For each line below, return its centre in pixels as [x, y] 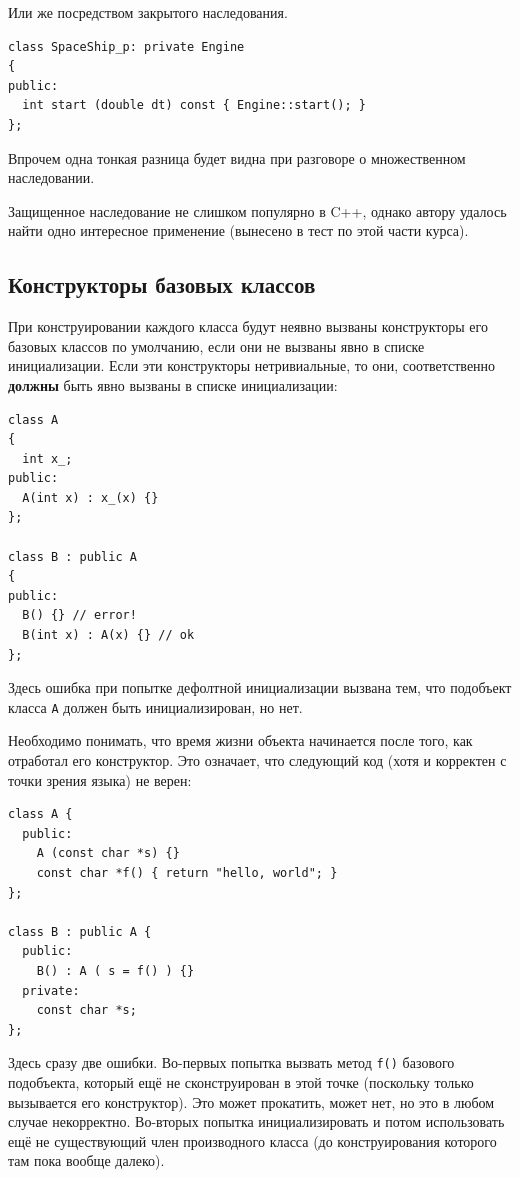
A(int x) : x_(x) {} [90, 497]
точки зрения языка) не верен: [100, 779]
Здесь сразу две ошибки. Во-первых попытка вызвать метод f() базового [231, 1062]
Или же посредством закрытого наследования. [148, 12]
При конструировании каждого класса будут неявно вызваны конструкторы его [248, 326]
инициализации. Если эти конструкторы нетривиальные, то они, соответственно [252, 365]
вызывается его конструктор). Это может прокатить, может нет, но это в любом [251, 1101]
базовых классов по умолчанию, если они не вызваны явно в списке [216, 345]
